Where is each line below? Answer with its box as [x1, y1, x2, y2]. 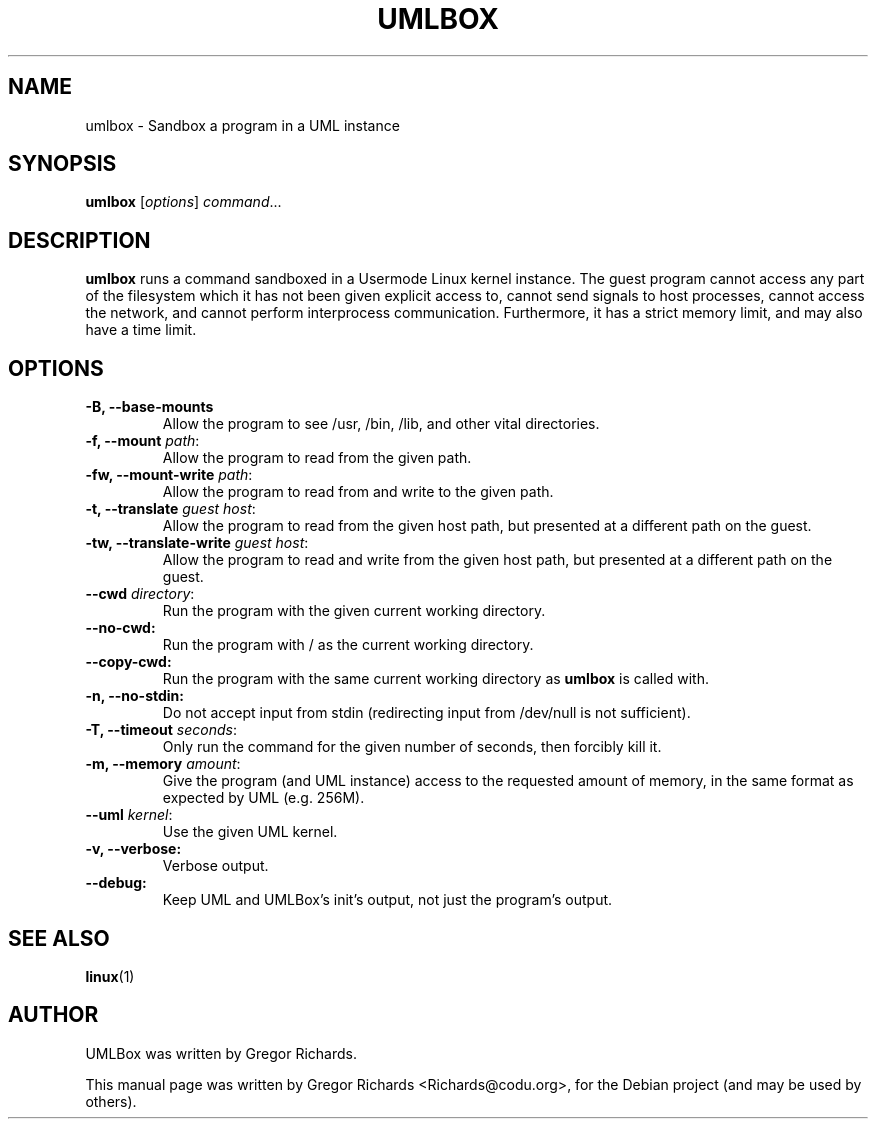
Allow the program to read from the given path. [162, 449, 472, 467]
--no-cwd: [85, 619, 156, 637]
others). [85, 1092, 137, 1110]
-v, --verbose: [85, 840, 182, 858]
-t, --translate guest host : [85, 500, 256, 518]
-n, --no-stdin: [85, 687, 185, 705]
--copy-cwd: [85, 653, 172, 671]
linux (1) [85, 967, 135, 985]
